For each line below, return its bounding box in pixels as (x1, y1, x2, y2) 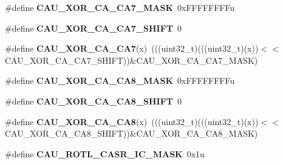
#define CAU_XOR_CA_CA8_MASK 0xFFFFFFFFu (5, 74, 235, 87)
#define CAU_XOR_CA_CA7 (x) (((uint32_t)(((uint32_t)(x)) (5, 42, 259, 55)
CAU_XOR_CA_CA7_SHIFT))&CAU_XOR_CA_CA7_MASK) (5, 53, 258, 66)
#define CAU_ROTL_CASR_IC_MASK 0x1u (5, 147, 205, 160)
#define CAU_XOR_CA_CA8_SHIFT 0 (5, 94, 182, 107)
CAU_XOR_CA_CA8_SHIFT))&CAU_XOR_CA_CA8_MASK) (5, 127, 258, 140)
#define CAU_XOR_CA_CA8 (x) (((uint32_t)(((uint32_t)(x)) (5, 115, 259, 128)
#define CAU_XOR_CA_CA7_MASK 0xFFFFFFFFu (5, 1, 235, 13)
